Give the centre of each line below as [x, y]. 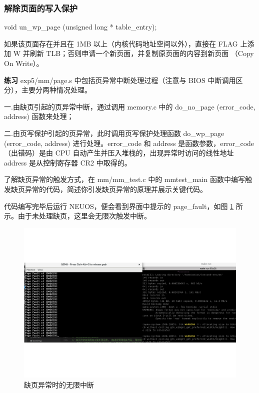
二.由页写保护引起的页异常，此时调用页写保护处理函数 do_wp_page [114, 133]
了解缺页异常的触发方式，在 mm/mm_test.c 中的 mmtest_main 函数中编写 [124, 179]
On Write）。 [24, 63]
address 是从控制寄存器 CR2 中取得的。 [68, 162]
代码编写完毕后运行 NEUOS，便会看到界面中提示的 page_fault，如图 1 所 [123, 206]
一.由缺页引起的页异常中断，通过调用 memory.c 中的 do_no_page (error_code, [130, 106]
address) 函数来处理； [39, 116]
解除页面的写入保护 [41, 8]
